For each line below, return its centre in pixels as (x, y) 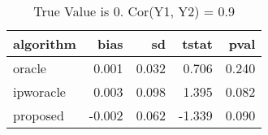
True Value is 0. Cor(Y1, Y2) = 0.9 (134, 11)
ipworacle (39, 91)
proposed (39, 115)
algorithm (45, 44)
